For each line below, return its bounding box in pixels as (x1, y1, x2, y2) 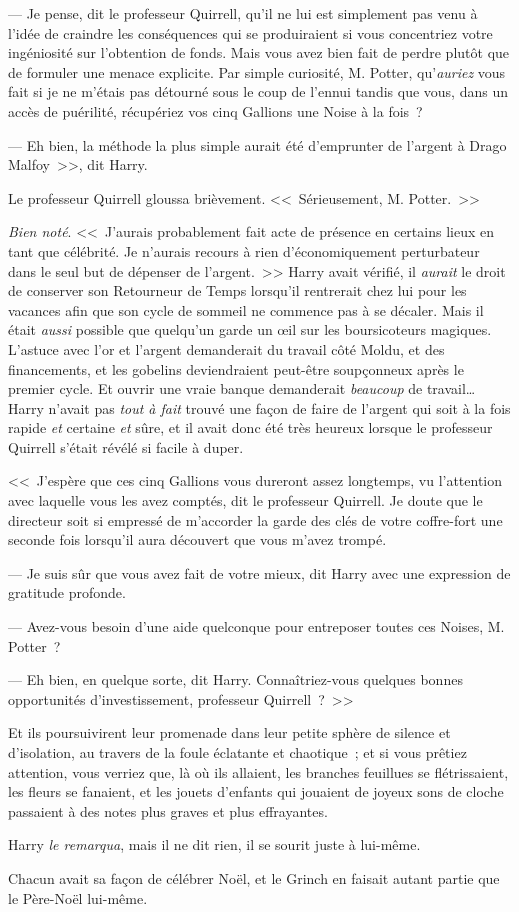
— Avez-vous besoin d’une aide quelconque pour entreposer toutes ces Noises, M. (8, 616, 505, 637)
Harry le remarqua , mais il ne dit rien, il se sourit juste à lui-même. (8, 834, 421, 855)
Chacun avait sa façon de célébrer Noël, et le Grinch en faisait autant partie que (8, 867, 500, 888)
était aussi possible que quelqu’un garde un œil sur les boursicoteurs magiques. (8, 319, 492, 340)
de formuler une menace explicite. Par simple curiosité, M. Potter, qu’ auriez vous (8, 61, 506, 82)
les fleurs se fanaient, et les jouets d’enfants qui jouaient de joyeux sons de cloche (8, 781, 504, 802)
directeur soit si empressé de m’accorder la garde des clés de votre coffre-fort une (8, 509, 503, 530)
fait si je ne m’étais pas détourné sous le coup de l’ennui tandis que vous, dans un (8, 81, 508, 102)
